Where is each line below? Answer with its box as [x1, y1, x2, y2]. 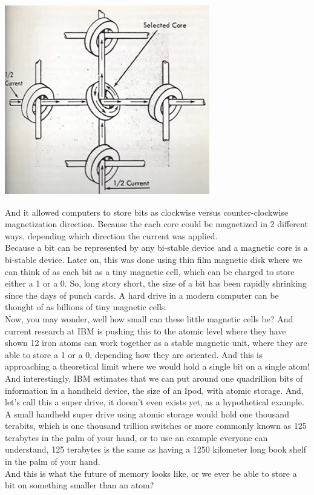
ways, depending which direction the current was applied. [5, 229, 218, 242]
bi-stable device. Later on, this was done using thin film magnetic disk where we [5, 253, 303, 265]
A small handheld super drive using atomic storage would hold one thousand [5, 407, 289, 420]
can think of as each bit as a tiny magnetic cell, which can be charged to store [5, 265, 295, 277]
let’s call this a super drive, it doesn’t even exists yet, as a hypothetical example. [5, 396, 304, 408]
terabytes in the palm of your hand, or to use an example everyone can [5, 431, 268, 444]
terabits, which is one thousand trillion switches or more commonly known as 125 [5, 419, 307, 432]
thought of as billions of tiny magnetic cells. [5, 301, 168, 313]
